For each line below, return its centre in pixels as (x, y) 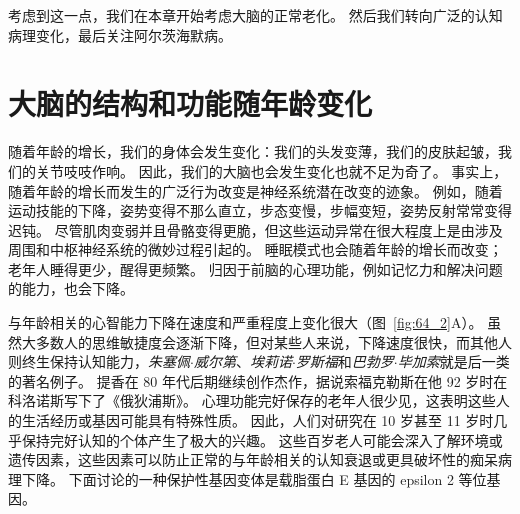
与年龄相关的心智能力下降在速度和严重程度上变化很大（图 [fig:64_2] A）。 (245, 322)
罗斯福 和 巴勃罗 (344, 361)
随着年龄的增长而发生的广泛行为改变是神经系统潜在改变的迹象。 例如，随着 (255, 190)
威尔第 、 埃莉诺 (242, 361)
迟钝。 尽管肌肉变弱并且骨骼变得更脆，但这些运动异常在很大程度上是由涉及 (255, 229)
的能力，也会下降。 (71, 288)
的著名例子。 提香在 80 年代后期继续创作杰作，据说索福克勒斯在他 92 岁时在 (258, 380)
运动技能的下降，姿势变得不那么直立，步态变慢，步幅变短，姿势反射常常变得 (260, 210)
